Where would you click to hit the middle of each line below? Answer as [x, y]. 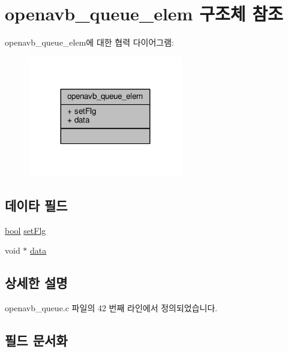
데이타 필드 [36, 205]
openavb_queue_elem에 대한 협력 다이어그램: [90, 42]
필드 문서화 [36, 340]
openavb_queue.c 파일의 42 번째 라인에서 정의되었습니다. [111, 307]
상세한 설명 [36, 283]
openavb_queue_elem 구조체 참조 [144, 13]
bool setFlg [25, 230]
